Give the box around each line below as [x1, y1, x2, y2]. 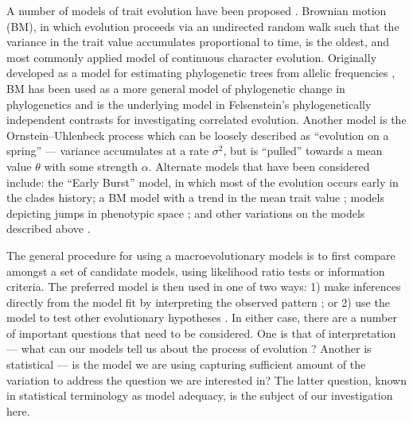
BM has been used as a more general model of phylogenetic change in [6, 79, 345, 96]
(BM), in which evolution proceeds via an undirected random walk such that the [6, 17, 399, 34]
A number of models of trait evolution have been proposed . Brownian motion [6, 2, 387, 18]
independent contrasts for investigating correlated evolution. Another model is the [6, 111, 407, 128]
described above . [6, 220, 91, 237]
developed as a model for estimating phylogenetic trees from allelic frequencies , [6, 64, 395, 81]
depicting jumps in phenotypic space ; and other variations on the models [6, 204, 365, 221]
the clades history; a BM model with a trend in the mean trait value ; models [6, 189, 384, 206]
